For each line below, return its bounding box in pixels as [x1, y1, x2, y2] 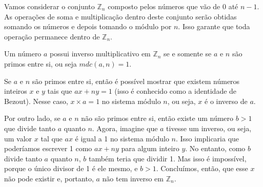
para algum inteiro [121, 143, 179, 154]
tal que [41, 133, 63, 143]
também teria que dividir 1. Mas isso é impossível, [88, 153, 247, 163]
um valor [4, 133, 32, 143]
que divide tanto [4, 122, 55, 133]
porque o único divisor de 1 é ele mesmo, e [4, 163, 138, 174]
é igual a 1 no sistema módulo [75, 133, 169, 143]
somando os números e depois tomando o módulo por [4, 21, 172, 32]
